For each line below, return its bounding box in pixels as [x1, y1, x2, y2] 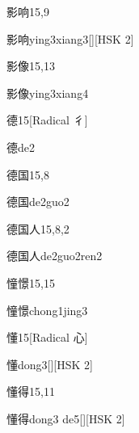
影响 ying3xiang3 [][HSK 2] [6, 30, 134, 47]
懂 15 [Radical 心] [6, 329, 88, 346]
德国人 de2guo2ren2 [6, 247, 103, 264]
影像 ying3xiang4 [6, 84, 89, 101]
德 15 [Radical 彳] [6, 111, 88, 128]
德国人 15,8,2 [6, 220, 69, 237]
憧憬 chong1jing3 [6, 301, 88, 318]
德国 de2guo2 [6, 193, 69, 210]
